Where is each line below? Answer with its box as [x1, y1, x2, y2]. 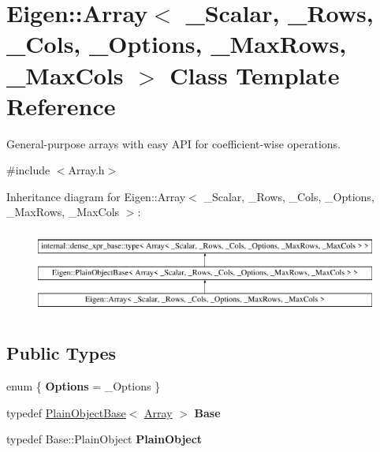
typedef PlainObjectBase [6, 404, 126, 420]
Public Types [6, 341, 117, 365]
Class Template [170, 58, 340, 91]
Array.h [68, 162, 105, 178]
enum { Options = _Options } [6, 378, 161, 394]
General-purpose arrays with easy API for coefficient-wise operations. [6, 135, 341, 151]
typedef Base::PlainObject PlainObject [6, 431, 203, 447]
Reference [6, 89, 116, 121]
